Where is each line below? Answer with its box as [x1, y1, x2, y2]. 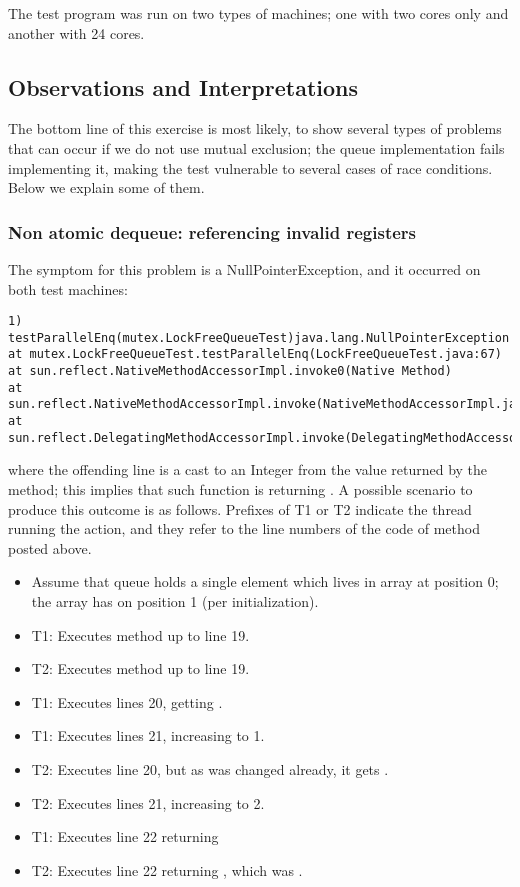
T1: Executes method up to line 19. [31, 624, 250, 645]
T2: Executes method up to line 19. [31, 658, 250, 679]
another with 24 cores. [8, 22, 145, 43]
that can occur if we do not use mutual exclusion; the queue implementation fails [8, 137, 505, 158]
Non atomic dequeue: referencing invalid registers [8, 219, 417, 244]
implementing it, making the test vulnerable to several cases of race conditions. [8, 157, 493, 178]
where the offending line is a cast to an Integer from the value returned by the [8, 459, 488, 480]
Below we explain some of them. [8, 177, 205, 198]
